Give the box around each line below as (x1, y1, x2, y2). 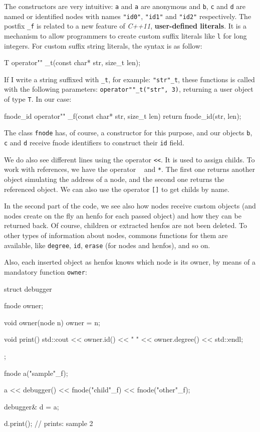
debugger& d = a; (4, 401, 59, 411)
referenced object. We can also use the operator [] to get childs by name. (4, 183, 229, 194)
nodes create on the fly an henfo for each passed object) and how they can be (4, 210, 241, 221)
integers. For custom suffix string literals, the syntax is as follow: (4, 40, 202, 51)
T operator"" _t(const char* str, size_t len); (4, 57, 141, 68)
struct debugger (4, 283, 52, 294)
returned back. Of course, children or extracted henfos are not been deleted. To (4, 220, 247, 231)
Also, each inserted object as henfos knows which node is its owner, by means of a (4, 257, 255, 267)
